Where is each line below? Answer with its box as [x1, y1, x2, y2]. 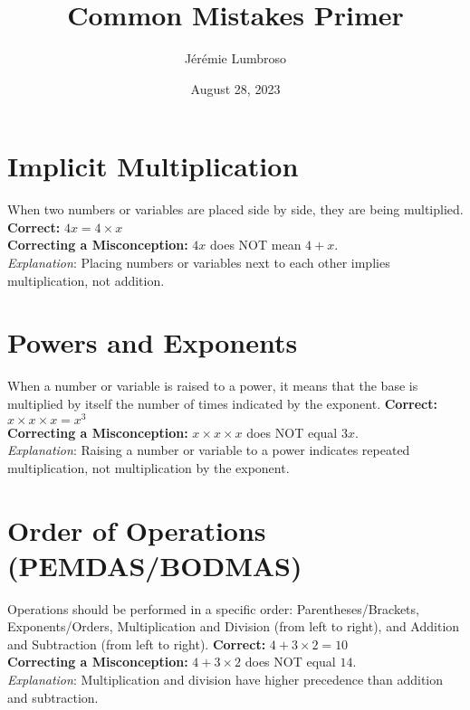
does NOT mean [210, 235, 302, 254]
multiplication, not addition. [7, 270, 165, 289]
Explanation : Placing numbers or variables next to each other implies [7, 253, 390, 272]
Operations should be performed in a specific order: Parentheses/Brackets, [7, 599, 419, 618]
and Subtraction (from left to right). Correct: [7, 634, 266, 653]
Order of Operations [7, 511, 266, 548]
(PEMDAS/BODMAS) [7, 546, 302, 583]
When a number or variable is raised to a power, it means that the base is [7, 376, 418, 395]
